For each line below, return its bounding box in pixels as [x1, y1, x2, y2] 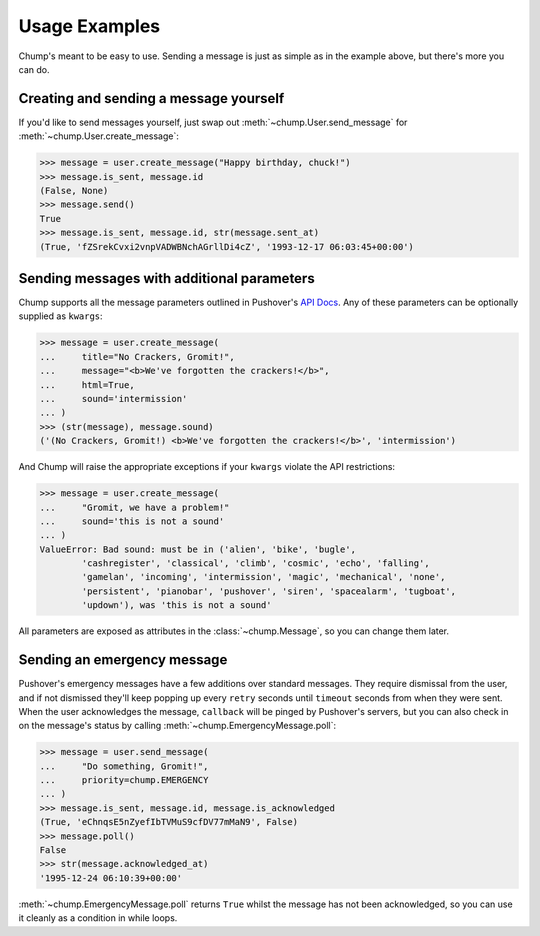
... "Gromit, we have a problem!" [39, 501, 230, 513]
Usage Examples [18, 15, 161, 37]
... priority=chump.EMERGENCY [39, 775, 209, 786]
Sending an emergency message [18, 651, 228, 669]
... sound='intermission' [39, 393, 188, 404]
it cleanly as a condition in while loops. [18, 912, 178, 924]
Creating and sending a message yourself [18, 90, 285, 107]
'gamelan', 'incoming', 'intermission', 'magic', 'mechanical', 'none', [81, 571, 446, 583]
